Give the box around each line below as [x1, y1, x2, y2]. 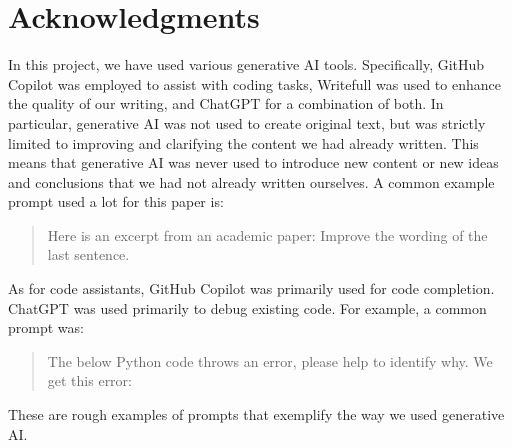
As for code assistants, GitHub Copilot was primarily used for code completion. [8, 278, 495, 299]
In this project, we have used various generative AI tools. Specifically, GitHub [8, 54, 485, 75]
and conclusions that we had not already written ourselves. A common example [8, 171, 495, 192]
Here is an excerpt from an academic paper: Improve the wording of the [47, 224, 488, 245]
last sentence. [47, 244, 130, 265]
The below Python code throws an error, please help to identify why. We [47, 350, 493, 371]
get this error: [47, 370, 132, 391]
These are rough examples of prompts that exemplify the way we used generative [8, 404, 505, 425]
